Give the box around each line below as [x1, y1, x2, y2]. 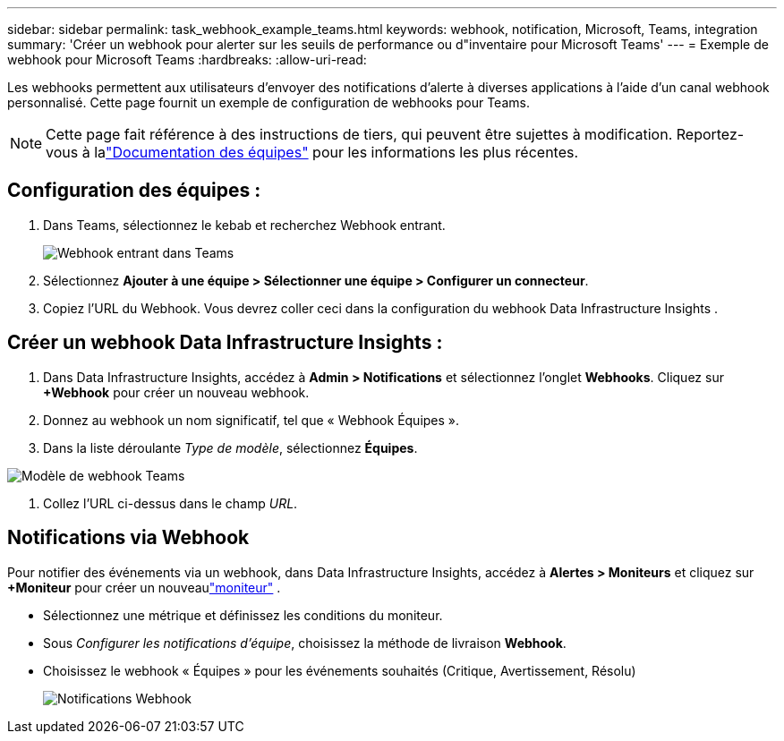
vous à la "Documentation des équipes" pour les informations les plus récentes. [46, 143, 579, 161]
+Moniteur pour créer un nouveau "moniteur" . [7, 579, 281, 595]
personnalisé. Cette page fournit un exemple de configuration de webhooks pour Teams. [7, 95, 530, 110]
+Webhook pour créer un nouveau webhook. [43, 384, 310, 400]
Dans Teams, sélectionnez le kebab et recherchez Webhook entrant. [43, 217, 446, 233]
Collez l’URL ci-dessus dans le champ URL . [43, 495, 298, 511]
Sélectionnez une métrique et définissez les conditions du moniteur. [43, 607, 443, 623]
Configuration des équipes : [7, 179, 261, 202]
